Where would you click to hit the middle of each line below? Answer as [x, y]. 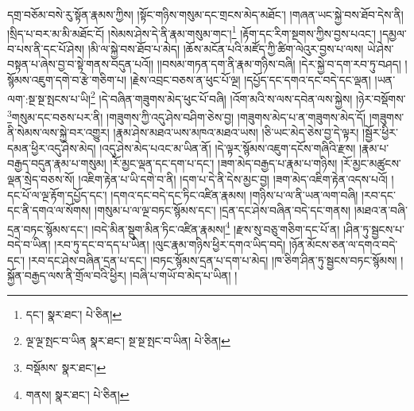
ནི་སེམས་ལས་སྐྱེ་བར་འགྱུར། [58, 132]
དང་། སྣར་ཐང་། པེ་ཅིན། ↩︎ [74, 314]
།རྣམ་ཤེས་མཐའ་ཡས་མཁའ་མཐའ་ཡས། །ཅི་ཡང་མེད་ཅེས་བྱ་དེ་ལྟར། [236, 132]
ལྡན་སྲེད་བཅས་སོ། [41, 178]
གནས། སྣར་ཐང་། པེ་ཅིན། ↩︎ [77, 394]
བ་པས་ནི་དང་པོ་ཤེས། [46, 48]
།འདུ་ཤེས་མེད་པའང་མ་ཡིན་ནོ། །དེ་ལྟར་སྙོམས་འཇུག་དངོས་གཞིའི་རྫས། [228, 147]
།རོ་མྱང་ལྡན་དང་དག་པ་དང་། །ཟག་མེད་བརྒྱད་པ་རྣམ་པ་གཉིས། [224, 163]
